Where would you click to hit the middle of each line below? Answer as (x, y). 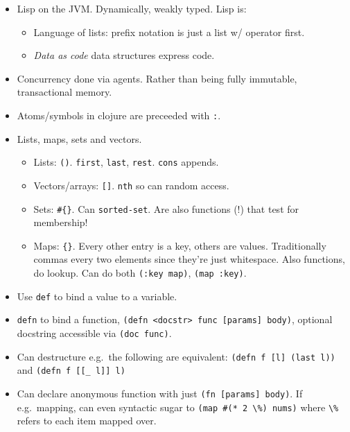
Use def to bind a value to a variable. (97, 296)
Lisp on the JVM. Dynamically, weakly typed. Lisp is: (132, 8)
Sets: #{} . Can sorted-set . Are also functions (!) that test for (166, 208)
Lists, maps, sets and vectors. (79, 138)
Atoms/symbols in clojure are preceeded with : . (119, 115)
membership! (61, 222)
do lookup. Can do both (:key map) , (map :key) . (140, 273)
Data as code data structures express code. (124, 55)
